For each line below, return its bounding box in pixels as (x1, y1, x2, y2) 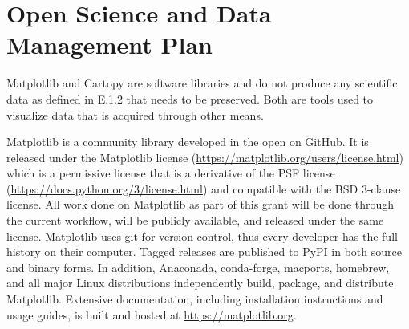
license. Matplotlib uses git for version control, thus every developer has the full (6, 227, 398, 244)
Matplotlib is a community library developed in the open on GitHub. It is (6, 133, 369, 150)
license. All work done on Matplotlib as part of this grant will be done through (6, 196, 395, 213)
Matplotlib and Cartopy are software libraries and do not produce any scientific (6, 75, 398, 91)
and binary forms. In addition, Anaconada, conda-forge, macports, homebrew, (6, 258, 390, 275)
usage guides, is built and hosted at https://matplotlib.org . (6, 306, 297, 323)
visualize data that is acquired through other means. (6, 106, 264, 123)
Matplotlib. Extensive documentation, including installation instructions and (6, 290, 383, 307)
